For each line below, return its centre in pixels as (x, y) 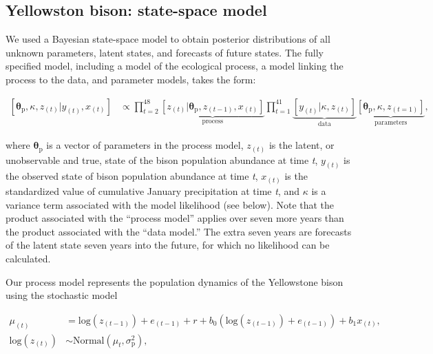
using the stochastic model (62, 295)
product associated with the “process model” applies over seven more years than (175, 218)
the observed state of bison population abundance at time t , (132, 176)
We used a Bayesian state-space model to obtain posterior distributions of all (168, 39)
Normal (88, 341)
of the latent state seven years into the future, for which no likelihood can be (168, 245)
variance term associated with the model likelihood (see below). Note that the (170, 204)
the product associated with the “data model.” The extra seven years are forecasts (179, 231)
